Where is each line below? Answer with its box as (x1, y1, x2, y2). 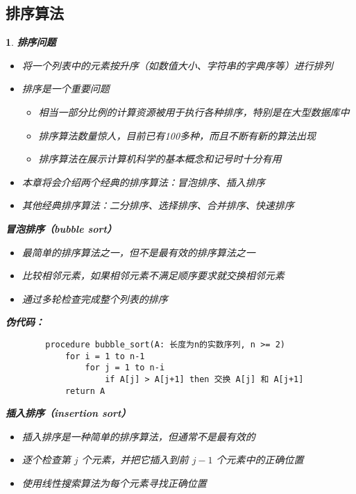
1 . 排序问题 (6, 35, 56, 49)
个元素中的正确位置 (216, 452, 304, 467)
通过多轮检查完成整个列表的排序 (22, 291, 168, 306)
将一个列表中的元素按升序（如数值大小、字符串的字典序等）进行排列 (22, 58, 333, 72)
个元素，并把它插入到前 (81, 452, 189, 467)
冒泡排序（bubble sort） (6, 221, 117, 236)
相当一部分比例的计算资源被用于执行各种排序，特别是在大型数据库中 (38, 104, 350, 119)
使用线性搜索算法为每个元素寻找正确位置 (22, 475, 207, 490)
